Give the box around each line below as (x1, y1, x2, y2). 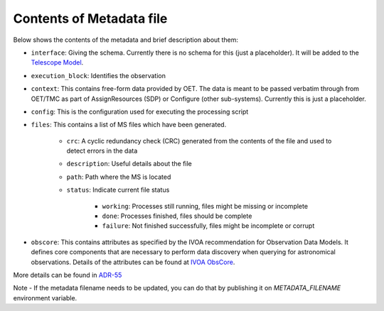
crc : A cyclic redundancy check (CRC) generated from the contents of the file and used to (66, 136, 332, 145)
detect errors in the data (66, 146, 138, 155)
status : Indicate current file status (66, 185, 170, 195)
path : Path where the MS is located (66, 173, 171, 181)
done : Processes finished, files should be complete (102, 212, 252, 220)
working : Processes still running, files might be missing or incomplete (102, 202, 309, 210)
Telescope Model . (31, 58, 84, 67)
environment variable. (13, 293, 78, 302)
